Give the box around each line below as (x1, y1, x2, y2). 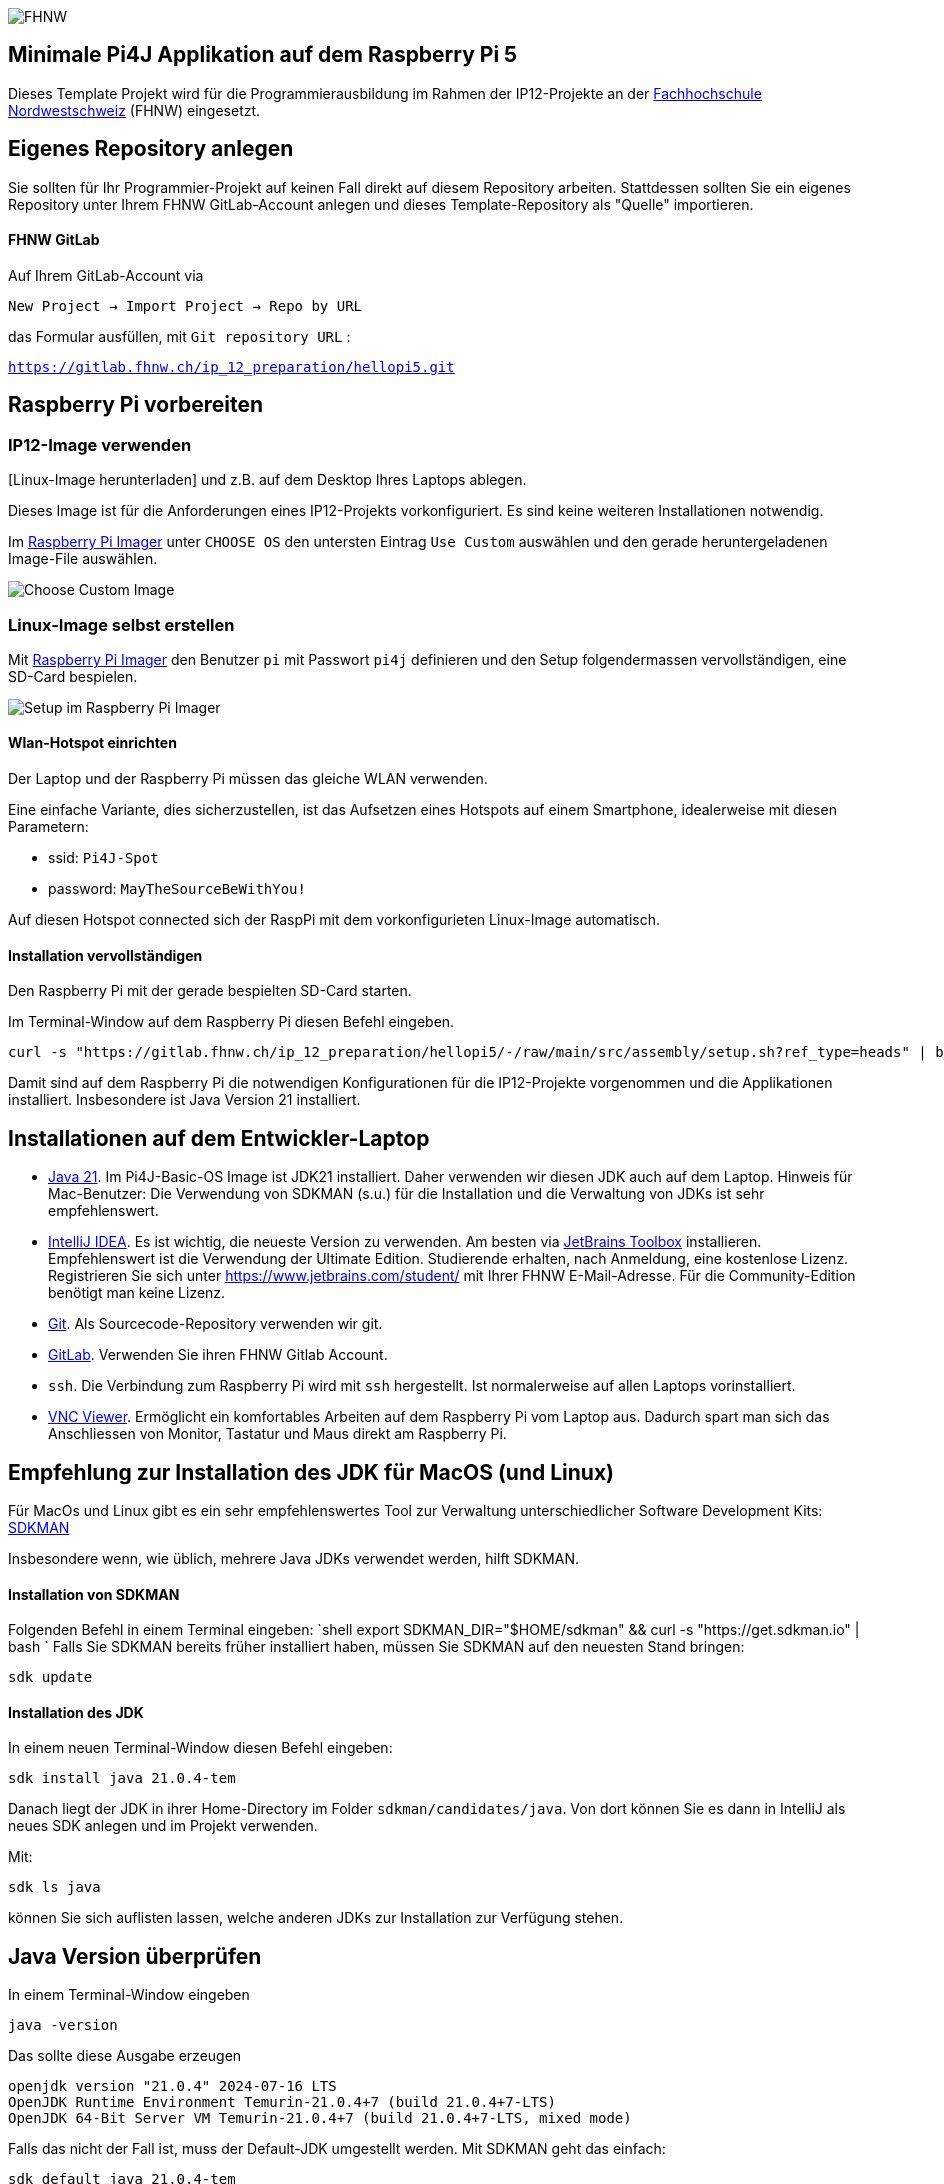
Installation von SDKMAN (8, 1585, 180, 1603)
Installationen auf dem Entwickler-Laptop (8, 1125, 430, 1151)
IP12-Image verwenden (8, 434, 192, 455)
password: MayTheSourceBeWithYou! (48, 880, 306, 898)
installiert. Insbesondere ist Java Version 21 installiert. (8, 1091, 361, 1109)
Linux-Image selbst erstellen (8, 614, 235, 635)
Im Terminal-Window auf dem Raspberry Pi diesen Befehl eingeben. (8, 1013, 455, 1031)
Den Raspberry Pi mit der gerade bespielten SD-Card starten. (8, 982, 412, 1000)
